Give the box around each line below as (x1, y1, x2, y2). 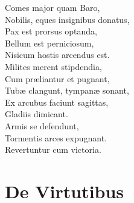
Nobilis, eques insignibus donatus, (5, 13, 130, 25)
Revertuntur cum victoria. (5, 143, 101, 156)
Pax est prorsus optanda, (5, 25, 97, 37)
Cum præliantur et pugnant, (5, 72, 110, 85)
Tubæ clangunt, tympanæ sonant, (5, 84, 129, 97)
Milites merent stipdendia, (5, 60, 102, 72)
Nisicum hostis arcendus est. (5, 48, 110, 61)
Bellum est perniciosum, (5, 36, 94, 49)
